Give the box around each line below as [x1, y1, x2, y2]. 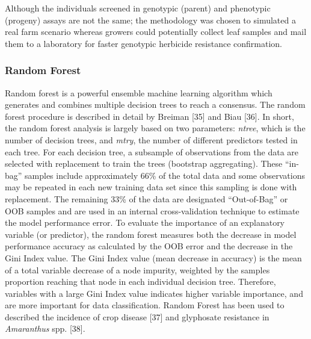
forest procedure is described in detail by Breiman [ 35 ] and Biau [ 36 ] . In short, [5, 110, 294, 122]
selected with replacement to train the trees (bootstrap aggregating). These [5, 157, 283, 170]
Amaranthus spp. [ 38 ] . [5, 322, 85, 335]
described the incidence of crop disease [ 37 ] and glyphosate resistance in [5, 310, 269, 323]
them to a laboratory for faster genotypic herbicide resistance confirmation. [5, 37, 282, 49]
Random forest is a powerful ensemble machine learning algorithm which [5, 86, 273, 99]
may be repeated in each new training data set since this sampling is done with [5, 181, 297, 193]
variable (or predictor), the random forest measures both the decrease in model [5, 228, 297, 240]
